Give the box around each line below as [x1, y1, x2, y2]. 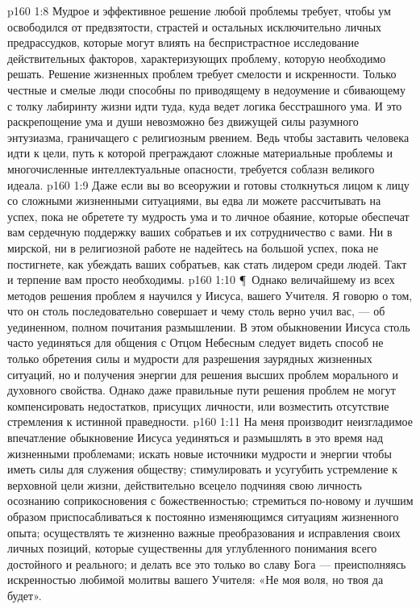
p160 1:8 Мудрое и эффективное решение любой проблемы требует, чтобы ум [7, 2, 391, 19]
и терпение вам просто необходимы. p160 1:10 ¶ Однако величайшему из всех [7, 271, 395, 288]
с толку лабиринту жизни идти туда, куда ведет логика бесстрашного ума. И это [7, 97, 402, 114]
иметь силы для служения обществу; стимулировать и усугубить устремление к [7, 461, 397, 478]
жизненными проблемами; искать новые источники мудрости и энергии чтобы [7, 444, 392, 461]
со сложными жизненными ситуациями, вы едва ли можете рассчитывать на [7, 192, 381, 209]
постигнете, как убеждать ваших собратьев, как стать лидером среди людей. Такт [7, 255, 407, 272]
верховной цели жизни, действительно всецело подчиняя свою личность [7, 476, 362, 493]
